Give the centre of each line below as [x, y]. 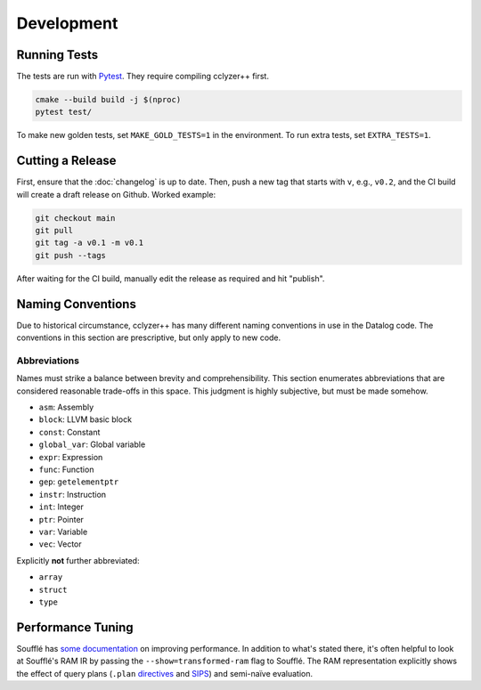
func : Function [66, 470]
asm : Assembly [66, 407]
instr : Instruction [73, 494]
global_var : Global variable [92, 444]
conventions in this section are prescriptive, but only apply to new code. [149, 337]
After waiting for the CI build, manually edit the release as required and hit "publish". [171, 278]
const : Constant [69, 432]
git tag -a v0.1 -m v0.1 [90, 243]
